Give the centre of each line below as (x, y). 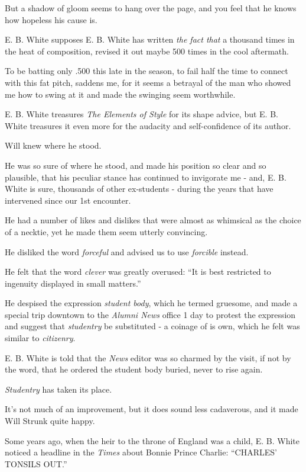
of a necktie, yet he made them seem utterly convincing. (106, 231)
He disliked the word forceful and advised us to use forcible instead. (127, 251)
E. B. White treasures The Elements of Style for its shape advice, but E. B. (141, 114)
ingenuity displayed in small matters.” (73, 283)
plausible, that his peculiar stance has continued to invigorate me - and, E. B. (146, 177)
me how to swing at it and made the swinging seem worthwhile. (120, 94)
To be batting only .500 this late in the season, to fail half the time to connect (147, 71)
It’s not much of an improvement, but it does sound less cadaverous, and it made (152, 409)
